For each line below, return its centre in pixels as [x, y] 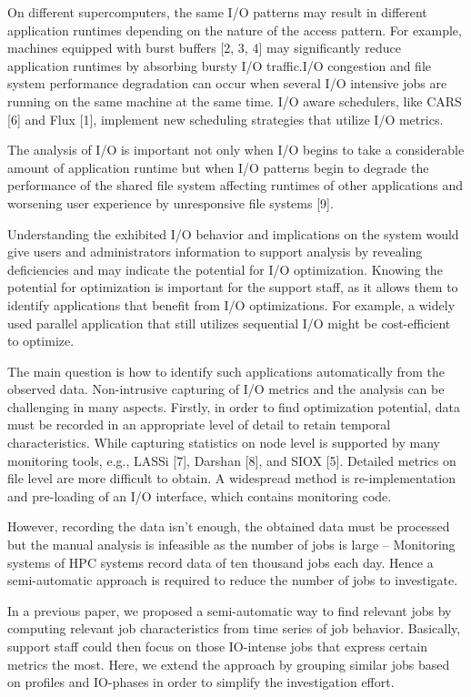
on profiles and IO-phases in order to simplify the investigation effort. [201, 682]
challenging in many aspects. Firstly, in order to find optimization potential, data [234, 406]
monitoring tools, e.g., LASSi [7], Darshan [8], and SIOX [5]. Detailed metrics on [232, 460]
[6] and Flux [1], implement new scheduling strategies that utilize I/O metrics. [225, 119]
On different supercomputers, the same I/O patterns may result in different [217, 12]
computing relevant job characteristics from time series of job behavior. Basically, [234, 628]
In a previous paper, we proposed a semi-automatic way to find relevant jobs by [230, 610]
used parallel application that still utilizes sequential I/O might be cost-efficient [229, 323]
